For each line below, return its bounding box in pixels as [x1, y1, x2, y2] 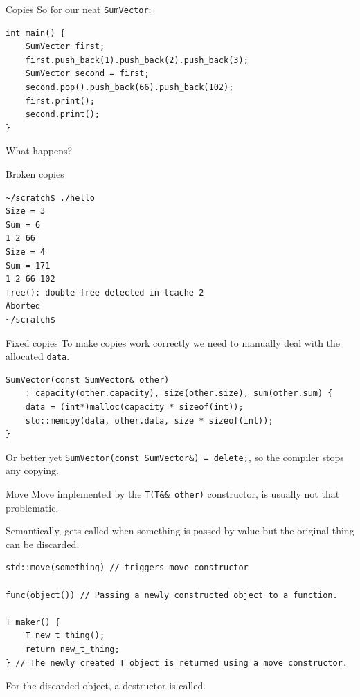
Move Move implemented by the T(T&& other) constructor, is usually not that [6, 487, 340, 500]
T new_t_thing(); [25, 631, 105, 641]
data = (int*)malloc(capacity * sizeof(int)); [25, 401, 244, 412]
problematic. [6, 500, 59, 514]
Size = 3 [6, 206, 46, 217]
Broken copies [6, 167, 64, 181]
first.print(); [25, 96, 95, 106]
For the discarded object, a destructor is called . [6, 678, 206, 693]
